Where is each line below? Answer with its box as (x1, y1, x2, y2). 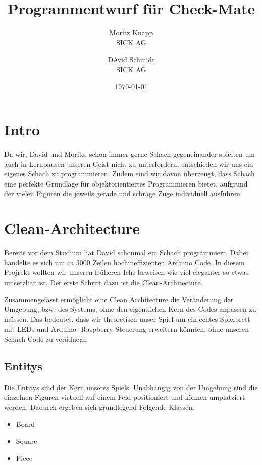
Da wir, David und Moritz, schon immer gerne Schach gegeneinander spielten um (4, 149, 255, 159)
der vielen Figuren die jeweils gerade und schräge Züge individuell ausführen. (4, 188, 242, 199)
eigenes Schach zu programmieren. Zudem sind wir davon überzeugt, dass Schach (4, 168, 255, 179)
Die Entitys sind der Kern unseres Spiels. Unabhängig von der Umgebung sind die (4, 382, 258, 392)
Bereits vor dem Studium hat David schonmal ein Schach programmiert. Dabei (4, 247, 248, 258)
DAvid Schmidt (108, 54, 155, 65)
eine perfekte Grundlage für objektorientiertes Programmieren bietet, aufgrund (4, 178, 248, 189)
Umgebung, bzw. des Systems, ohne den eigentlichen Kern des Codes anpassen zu (4, 304, 256, 314)
